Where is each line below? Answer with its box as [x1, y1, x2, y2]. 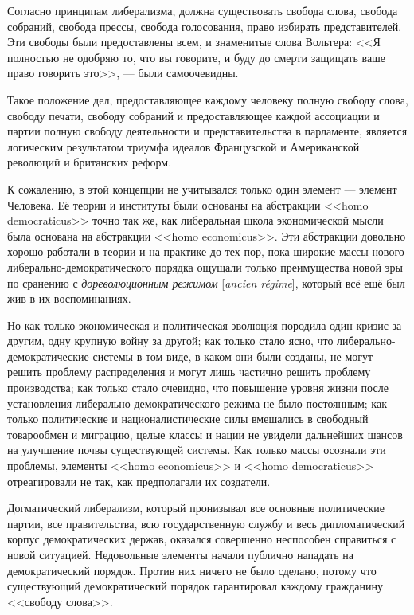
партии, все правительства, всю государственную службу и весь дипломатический [7, 515, 405, 531]
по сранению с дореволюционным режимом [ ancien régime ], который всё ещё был [7, 274, 405, 291]
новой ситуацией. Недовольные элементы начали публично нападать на [7, 546, 354, 562]
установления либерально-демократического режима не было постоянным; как [7, 394, 387, 411]
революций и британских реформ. [7, 154, 172, 170]
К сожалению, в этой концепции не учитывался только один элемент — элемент [7, 180, 397, 197]
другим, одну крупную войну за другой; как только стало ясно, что [7, 332, 334, 349]
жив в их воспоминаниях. [7, 290, 131, 307]
